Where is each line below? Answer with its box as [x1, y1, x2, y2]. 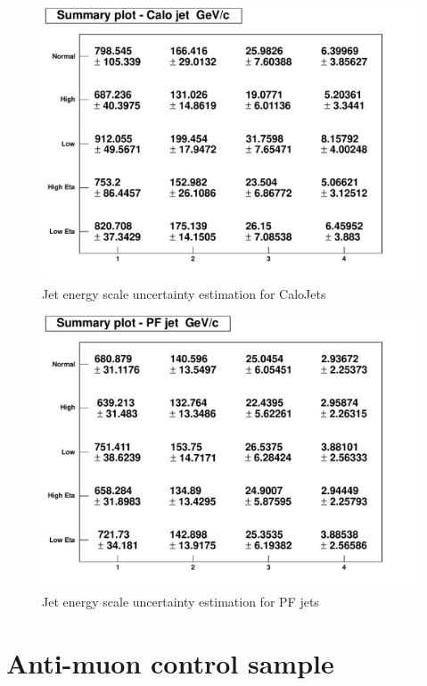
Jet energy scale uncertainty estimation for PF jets [42, 592, 319, 611]
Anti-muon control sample [6, 645, 334, 682]
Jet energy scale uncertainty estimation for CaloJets [42, 284, 326, 302]
